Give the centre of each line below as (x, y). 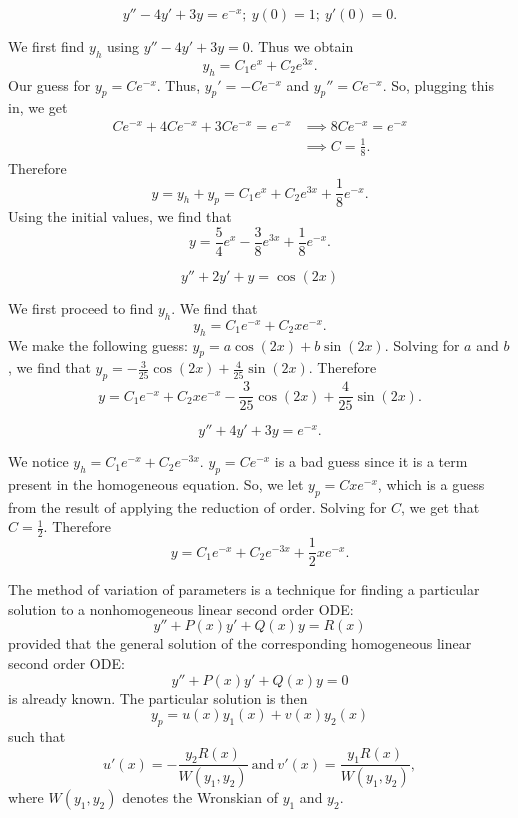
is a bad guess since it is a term (371, 461)
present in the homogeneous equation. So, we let (156, 483)
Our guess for (49, 84)
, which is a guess (431, 483)
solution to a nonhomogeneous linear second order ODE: (181, 608)
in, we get (38, 107)
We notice (38, 461)
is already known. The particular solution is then (158, 697)
